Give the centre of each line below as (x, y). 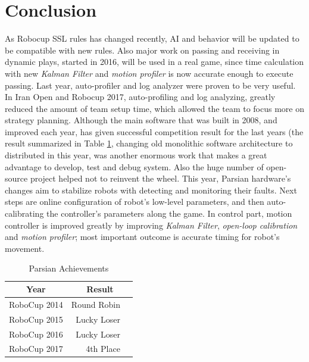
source (16, 178)
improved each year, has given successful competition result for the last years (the (154, 131)
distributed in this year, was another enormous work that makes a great (136, 155)
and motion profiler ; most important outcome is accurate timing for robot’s (142, 237)
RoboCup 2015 (36, 319)
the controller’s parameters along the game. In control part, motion (169, 213)
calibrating (24, 213)
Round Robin (96, 304)
